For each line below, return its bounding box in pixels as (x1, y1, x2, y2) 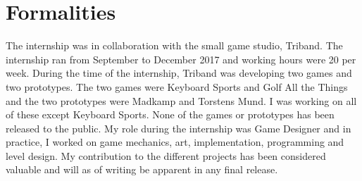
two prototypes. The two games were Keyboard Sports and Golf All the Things (6, 79, 348, 94)
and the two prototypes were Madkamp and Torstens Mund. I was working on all (6, 93, 357, 108)
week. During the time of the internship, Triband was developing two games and (6, 65, 352, 80)
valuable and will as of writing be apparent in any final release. (6, 162, 278, 177)
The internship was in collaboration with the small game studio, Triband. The (6, 38, 343, 53)
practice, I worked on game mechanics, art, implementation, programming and (6, 135, 344, 149)
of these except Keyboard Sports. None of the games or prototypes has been (6, 107, 335, 122)
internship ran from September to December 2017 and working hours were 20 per (6, 51, 356, 66)
